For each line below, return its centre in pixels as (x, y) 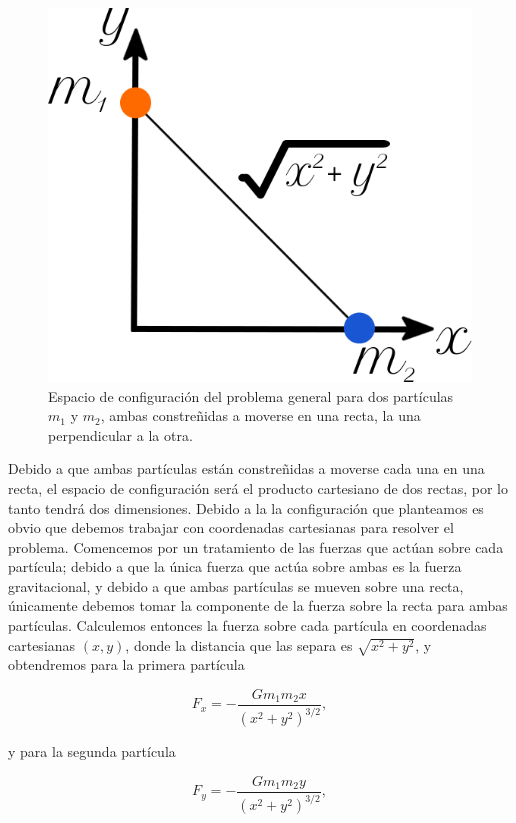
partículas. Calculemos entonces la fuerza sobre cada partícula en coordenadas (247, 625)
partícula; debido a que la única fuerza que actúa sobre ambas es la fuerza (235, 566)
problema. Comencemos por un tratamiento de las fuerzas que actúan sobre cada (256, 546)
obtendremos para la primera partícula (126, 664)
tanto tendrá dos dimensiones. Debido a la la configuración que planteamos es (246, 507)
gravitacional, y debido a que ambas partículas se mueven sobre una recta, (236, 585)
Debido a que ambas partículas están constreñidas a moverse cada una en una (246, 468)
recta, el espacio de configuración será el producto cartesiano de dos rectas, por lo (258, 487)
